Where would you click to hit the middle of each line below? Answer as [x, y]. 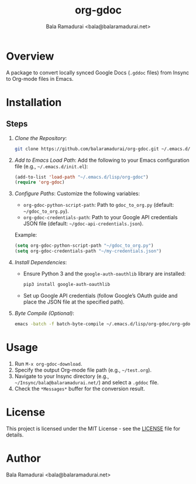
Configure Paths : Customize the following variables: [77, 193]
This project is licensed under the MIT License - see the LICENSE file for [93, 428]
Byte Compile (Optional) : [44, 313]
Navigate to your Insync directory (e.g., [62, 376]
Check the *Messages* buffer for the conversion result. [80, 388]
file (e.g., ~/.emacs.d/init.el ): [51, 166]
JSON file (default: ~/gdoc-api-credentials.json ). [83, 224]
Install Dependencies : [41, 263]
